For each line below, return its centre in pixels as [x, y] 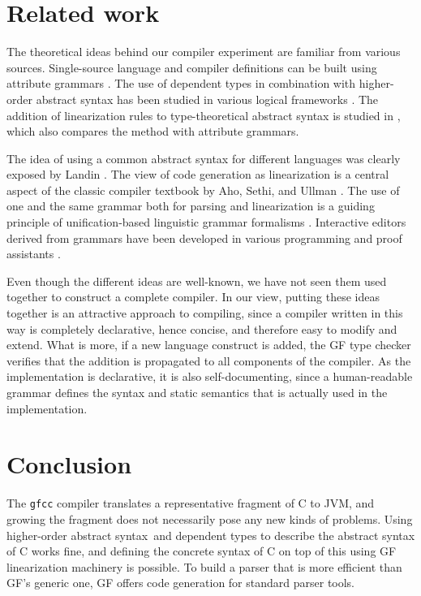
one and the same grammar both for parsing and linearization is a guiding [191, 206]
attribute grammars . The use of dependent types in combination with [181, 83]
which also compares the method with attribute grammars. [153, 131]
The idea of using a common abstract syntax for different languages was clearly [204, 158]
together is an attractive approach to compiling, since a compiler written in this [205, 313]
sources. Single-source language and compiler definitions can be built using [192, 67]
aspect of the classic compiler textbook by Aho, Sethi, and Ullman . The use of [203, 190]
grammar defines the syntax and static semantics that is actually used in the [197, 392]
